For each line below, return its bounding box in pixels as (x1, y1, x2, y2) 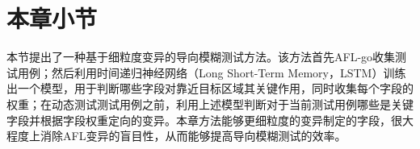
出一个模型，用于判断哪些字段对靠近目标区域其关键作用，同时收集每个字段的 (6, 80, 414, 97)
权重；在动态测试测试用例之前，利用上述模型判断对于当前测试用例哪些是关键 (6, 95, 414, 112)
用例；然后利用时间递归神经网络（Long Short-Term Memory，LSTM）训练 (17, 64, 406, 81)
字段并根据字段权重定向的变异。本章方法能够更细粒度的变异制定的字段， (6, 111, 391, 128)
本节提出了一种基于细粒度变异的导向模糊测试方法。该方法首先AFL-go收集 (6, 48, 396, 65)
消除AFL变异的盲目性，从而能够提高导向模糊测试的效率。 (40, 127, 346, 144)
